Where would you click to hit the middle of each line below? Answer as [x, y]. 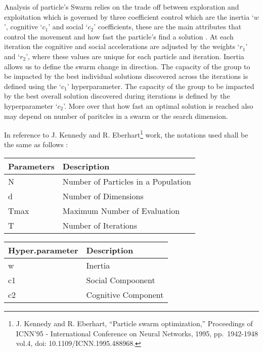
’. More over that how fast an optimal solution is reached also [158, 105]
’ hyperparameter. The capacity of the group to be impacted [161, 86]
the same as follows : [36, 144]
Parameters [31, 166]
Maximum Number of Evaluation [121, 210]
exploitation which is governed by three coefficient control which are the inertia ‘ [129, 16]
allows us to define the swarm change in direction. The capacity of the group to [127, 66]
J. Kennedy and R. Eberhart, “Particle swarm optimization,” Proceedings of [134, 323]
